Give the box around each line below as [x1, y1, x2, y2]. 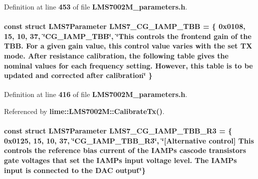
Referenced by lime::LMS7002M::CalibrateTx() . [4, 105, 165, 116]
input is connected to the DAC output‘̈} [4, 164, 146, 175]
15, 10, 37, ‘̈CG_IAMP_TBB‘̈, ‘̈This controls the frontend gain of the [4, 30, 251, 41]
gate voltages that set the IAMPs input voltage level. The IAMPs [4, 154, 237, 165]
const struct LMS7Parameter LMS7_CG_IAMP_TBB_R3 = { [4, 125, 232, 136]
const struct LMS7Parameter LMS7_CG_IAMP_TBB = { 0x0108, [4, 21, 245, 31]
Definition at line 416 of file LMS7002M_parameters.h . [4, 89, 187, 99]
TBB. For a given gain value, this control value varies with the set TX [4, 40, 252, 51]
